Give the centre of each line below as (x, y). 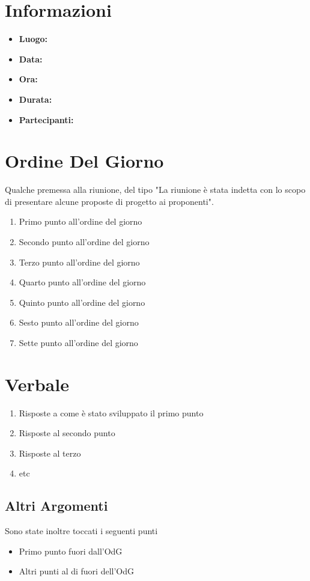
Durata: (35, 99)
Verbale (37, 384)
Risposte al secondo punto (67, 433)
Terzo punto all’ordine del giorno (79, 262)
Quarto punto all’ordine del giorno (82, 282)
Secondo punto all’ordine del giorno (84, 242)
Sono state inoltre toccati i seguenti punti (81, 531)
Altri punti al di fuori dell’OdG (76, 571)
